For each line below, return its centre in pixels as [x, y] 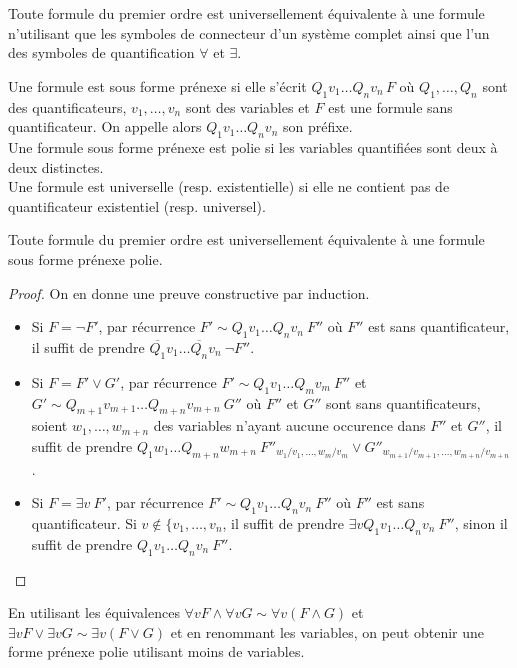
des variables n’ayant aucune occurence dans [289, 425]
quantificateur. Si [84, 522]
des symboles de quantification [101, 52]
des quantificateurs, [67, 106]
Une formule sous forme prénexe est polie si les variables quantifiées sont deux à [253, 146]
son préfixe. [317, 126]
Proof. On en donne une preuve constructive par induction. [189, 292]
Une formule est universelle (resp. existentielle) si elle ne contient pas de [229, 186]
